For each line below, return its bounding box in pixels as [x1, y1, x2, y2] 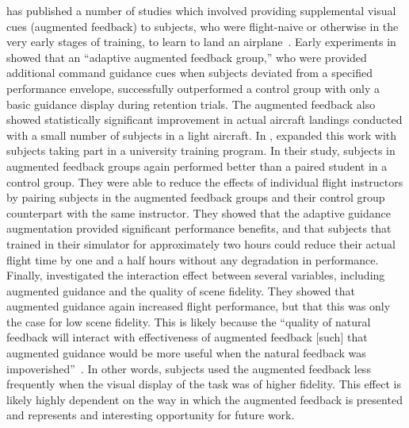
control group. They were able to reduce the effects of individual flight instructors [6, 173, 403, 190]
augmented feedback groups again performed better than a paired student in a [6, 157, 388, 174]
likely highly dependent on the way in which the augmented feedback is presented [6, 391, 403, 407]
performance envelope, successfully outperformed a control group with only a [6, 79, 380, 96]
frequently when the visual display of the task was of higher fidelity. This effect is [6, 376, 401, 392]
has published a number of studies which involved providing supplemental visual [6, 2, 396, 18]
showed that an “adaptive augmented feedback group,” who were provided [6, 48, 367, 65]
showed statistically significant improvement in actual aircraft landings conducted [6, 111, 403, 128]
